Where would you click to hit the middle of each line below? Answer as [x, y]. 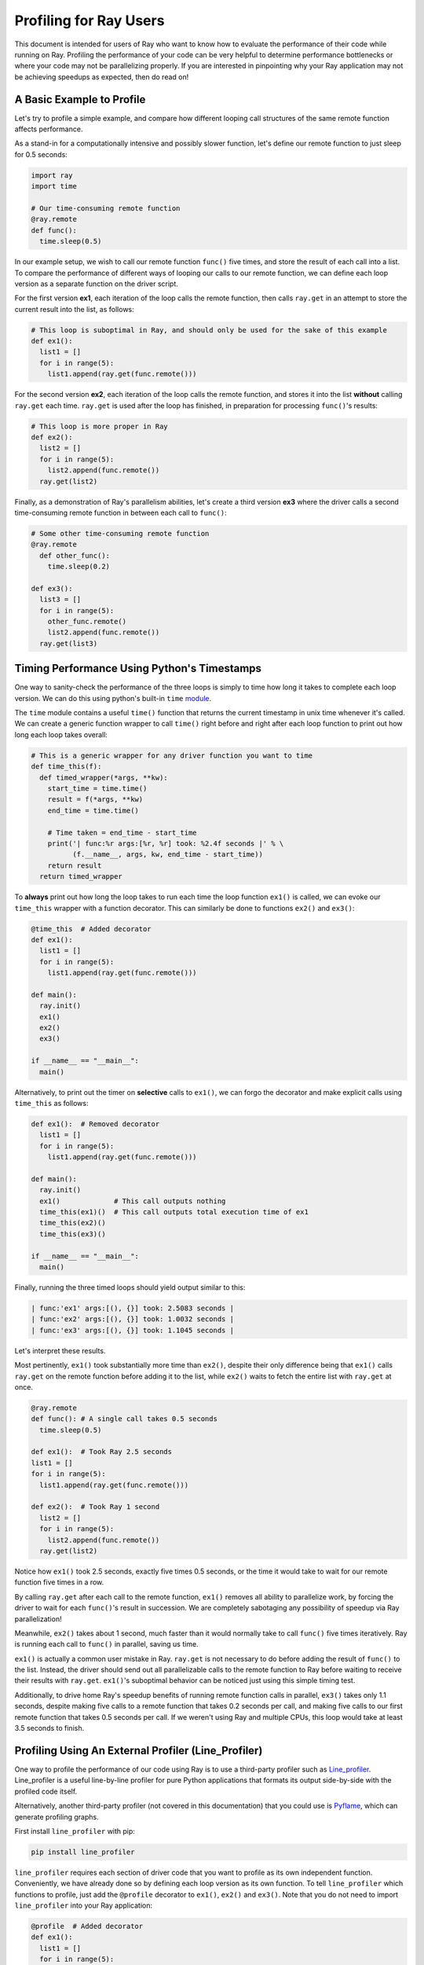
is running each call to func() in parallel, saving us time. [107, 1644]
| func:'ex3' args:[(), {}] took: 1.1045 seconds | [133, 1330]
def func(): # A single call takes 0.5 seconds [124, 1419]
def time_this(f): [66, 767]
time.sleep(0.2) [79, 567]
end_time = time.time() [93, 810]
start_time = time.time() [97, 789]
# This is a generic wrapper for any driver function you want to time [172, 755]
